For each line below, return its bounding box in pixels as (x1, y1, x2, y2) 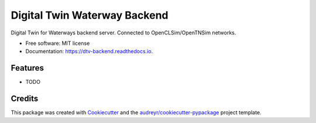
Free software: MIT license (25, 40, 90, 47)
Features (11, 63, 44, 73)
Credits (11, 94, 39, 104)
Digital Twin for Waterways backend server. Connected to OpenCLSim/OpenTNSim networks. (11, 29, 236, 36)
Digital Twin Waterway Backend (11, 9, 169, 22)
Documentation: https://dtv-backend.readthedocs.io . (25, 48, 153, 55)
